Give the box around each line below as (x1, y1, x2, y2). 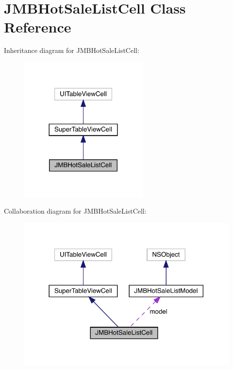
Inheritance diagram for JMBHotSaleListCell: (4, 45, 139, 55)
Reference (4, 17, 71, 37)
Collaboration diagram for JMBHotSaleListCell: (4, 206, 147, 216)
